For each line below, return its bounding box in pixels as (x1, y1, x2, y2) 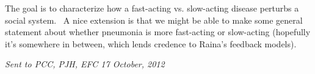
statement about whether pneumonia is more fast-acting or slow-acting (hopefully (5, 25, 311, 38)
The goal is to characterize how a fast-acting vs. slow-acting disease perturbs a (5, 2, 299, 14)
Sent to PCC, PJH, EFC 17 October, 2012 (5, 58, 165, 70)
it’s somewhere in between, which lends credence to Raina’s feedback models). (5, 37, 297, 50)
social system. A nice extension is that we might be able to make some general (5, 13, 303, 26)
